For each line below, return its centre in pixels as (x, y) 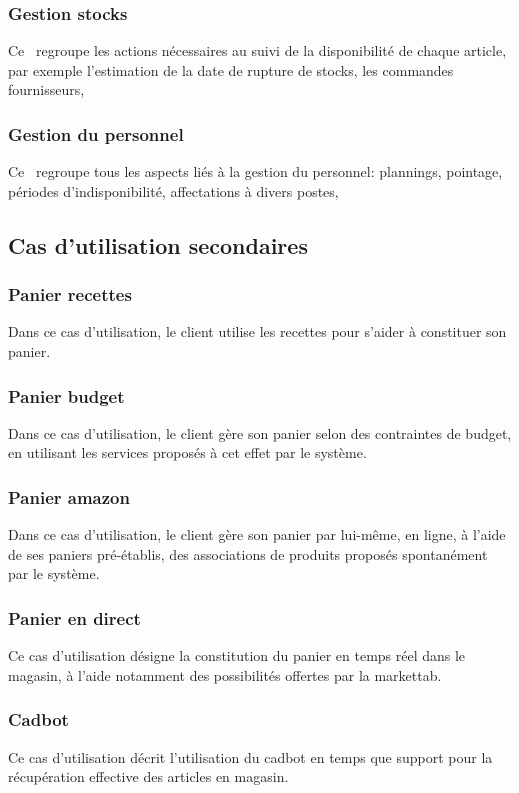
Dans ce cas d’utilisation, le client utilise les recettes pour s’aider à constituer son (257, 331)
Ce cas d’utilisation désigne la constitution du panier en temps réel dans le (237, 655)
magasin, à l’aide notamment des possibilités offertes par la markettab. (225, 674)
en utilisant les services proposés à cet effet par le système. (187, 452)
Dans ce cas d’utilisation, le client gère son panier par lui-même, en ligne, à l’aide (257, 534)
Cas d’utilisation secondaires (158, 244)
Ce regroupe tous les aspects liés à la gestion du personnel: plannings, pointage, (255, 171)
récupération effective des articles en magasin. (148, 776)
